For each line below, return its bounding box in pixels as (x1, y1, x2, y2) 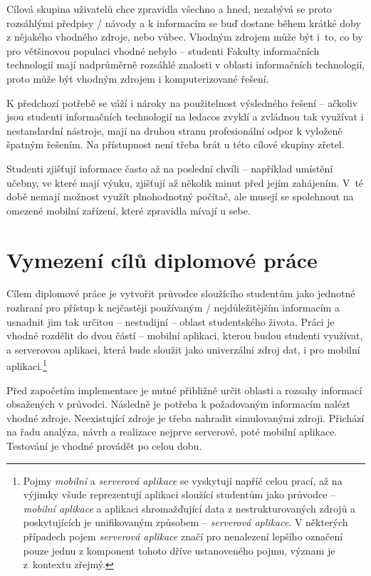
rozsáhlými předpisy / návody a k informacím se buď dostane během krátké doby (6, 15, 361, 30)
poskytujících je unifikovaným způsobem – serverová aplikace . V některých (23, 515, 348, 530)
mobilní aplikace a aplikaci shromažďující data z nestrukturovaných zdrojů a (23, 500, 356, 515)
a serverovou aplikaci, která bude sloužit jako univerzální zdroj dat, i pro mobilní (6, 341, 360, 356)
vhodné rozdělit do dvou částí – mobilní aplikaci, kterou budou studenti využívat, (6, 328, 363, 343)
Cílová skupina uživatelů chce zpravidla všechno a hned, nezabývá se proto (6, 1, 332, 16)
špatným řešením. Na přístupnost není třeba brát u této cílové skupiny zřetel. (6, 137, 345, 152)
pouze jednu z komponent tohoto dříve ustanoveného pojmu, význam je (23, 542, 335, 557)
